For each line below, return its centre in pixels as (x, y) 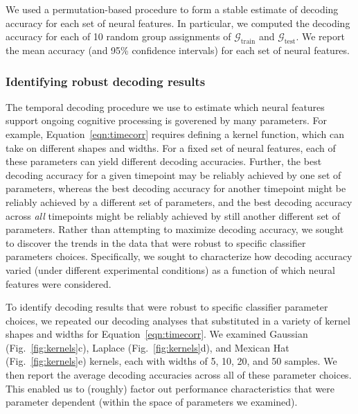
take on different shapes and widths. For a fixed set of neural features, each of (171, 147)
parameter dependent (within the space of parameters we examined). (152, 402)
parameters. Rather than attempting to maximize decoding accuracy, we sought (175, 229)
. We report (320, 36)
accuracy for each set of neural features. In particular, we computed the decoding (178, 23)
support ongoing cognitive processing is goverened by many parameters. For (166, 120)
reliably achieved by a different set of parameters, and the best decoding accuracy (179, 201)
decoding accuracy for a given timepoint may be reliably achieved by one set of (173, 174)
